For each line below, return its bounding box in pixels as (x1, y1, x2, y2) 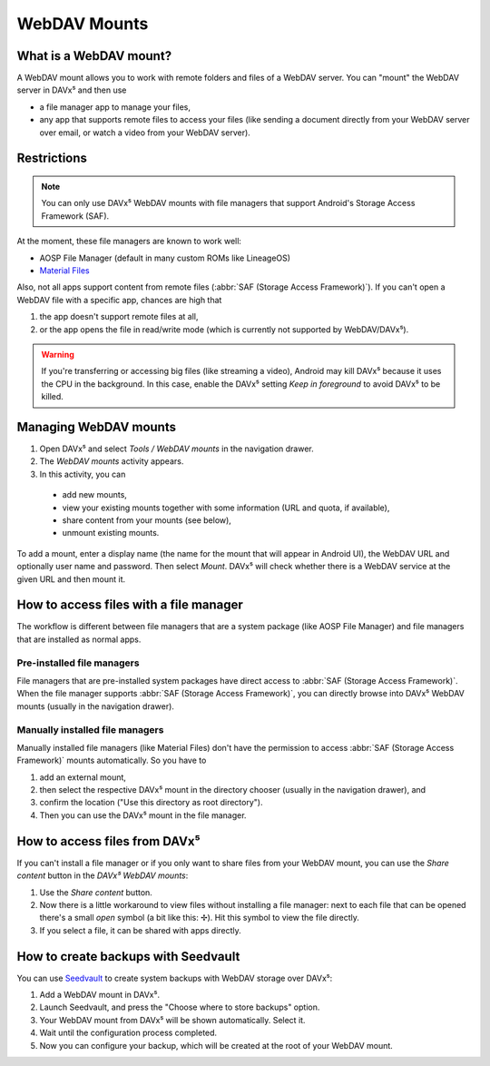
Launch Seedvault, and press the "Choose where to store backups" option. (39, 1002, 320, 1012)
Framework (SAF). (41, 210, 110, 222)
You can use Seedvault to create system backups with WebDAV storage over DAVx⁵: (16, 972, 333, 983)
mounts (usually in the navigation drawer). (16, 700, 174, 712)
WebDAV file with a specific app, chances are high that (16, 294, 222, 305)
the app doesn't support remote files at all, (39, 311, 199, 322)
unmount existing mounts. (62, 528, 160, 538)
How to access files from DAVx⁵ (16, 834, 201, 849)
